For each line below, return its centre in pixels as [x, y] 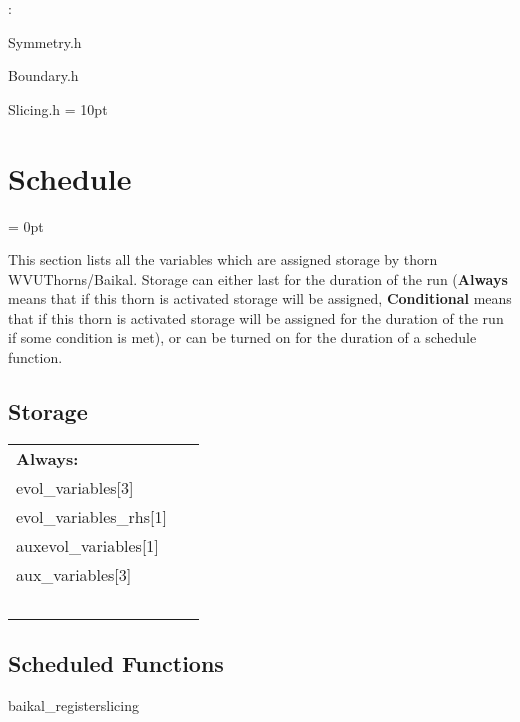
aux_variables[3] [74, 574]
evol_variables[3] [75, 487]
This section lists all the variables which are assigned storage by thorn [223, 259]
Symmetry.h [45, 41]
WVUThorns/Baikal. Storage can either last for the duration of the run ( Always [258, 278]
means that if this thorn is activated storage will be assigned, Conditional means [260, 298]
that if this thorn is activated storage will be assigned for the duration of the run [256, 317]
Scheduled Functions [116, 663]
